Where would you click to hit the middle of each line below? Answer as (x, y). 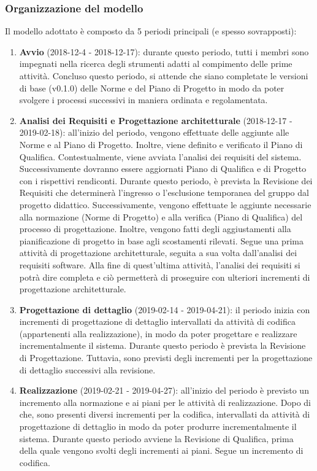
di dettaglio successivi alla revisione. (87, 369)
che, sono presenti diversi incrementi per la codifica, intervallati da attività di (165, 414)
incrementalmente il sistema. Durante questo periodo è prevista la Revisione (162, 345)
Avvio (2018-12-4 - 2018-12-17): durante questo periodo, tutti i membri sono (164, 51)
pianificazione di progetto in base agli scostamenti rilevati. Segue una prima (161, 240)
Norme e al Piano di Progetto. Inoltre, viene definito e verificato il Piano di (161, 144)
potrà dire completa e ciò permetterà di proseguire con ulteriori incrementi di (165, 277)
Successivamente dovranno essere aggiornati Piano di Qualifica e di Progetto (163, 169)
